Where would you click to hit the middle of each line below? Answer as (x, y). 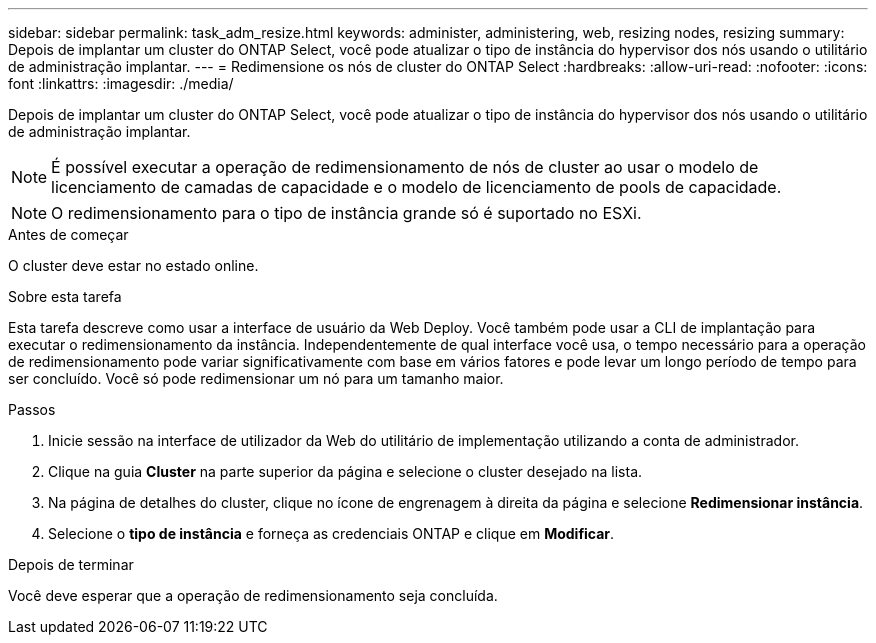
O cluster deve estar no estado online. (133, 265)
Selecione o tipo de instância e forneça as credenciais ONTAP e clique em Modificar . (331, 533)
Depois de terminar (71, 564)
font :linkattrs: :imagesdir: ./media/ (121, 83)
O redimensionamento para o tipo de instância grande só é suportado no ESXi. (346, 213)
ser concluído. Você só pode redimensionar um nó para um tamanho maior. (256, 378)
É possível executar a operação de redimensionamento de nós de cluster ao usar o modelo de (405, 167)
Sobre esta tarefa (65, 296)
